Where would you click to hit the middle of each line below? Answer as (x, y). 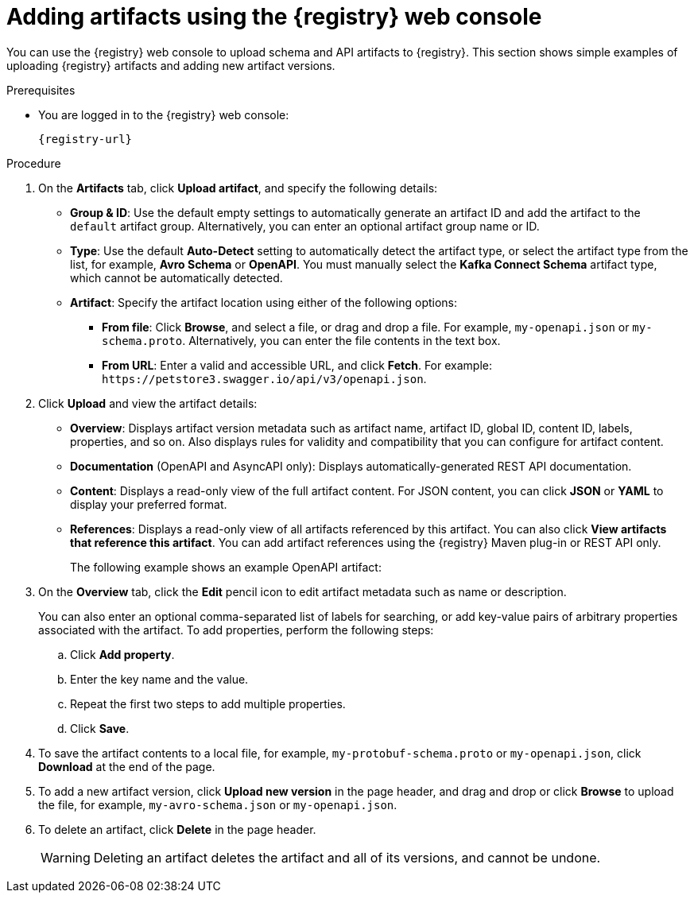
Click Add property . (122, 654)
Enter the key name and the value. (159, 679)
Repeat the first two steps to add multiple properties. (208, 703)
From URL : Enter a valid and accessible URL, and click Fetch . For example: (297, 365)
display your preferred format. (149, 504)
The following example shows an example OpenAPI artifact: (226, 567)
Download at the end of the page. (127, 766)
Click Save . (100, 728)
